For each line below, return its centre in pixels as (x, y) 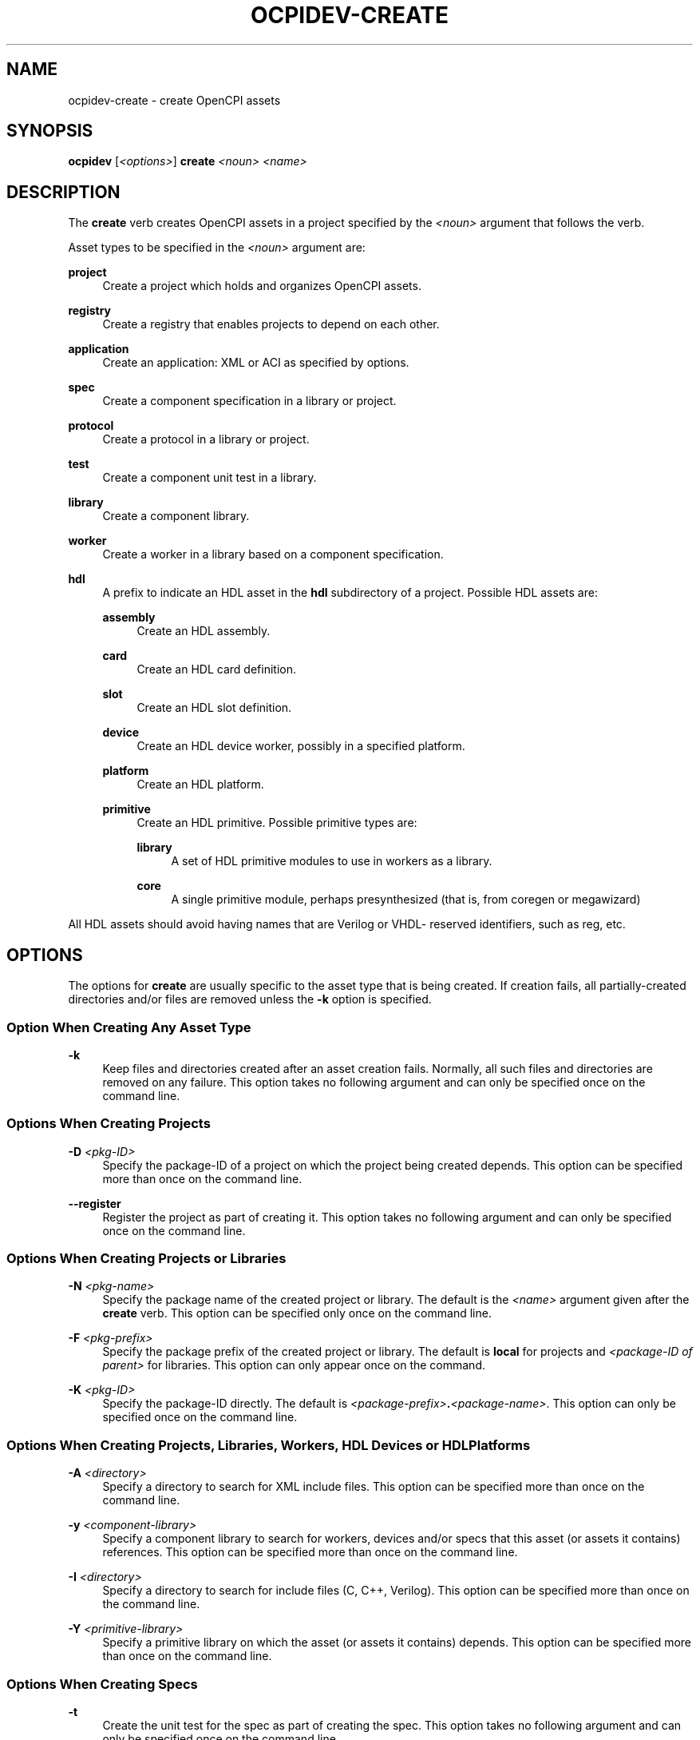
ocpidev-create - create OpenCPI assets (174, 100)
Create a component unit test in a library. (210, 478)
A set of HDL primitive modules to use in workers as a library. (332, 861)
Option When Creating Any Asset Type (129, 1027)
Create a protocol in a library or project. (206, 439)
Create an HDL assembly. (204, 631)
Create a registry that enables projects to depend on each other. (271, 324)
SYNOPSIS (50, 131)
